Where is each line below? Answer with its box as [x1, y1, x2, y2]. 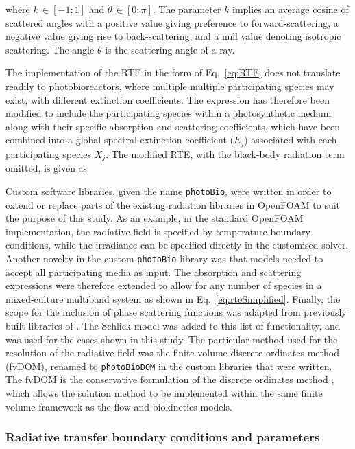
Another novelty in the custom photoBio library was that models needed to [5, 251, 323, 265]
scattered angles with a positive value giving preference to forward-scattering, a [5, 15, 339, 30]
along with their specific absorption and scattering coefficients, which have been [5, 119, 341, 133]
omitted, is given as [5, 161, 88, 175]
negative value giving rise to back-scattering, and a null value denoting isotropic [5, 29, 341, 43]
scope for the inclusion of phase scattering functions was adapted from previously [5, 305, 347, 319]
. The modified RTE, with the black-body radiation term [106, 146, 345, 161]
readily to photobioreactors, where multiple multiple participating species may [5, 78, 334, 93]
